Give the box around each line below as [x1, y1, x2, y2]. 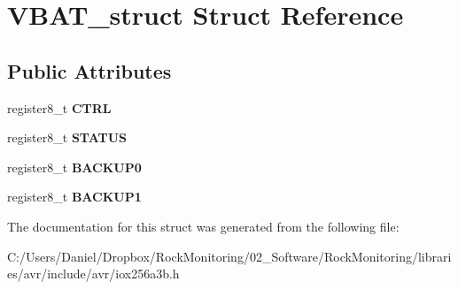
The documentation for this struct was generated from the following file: [7, 217, 400, 235]
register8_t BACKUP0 [7, 157, 142, 176]
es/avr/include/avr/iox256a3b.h [7, 264, 180, 283]
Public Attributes [7, 57, 172, 84]
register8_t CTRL [7, 98, 112, 117]
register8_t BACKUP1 [7, 187, 142, 206]
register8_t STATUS [7, 128, 128, 147]
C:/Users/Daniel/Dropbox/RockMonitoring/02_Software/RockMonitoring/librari [7, 247, 452, 265]
